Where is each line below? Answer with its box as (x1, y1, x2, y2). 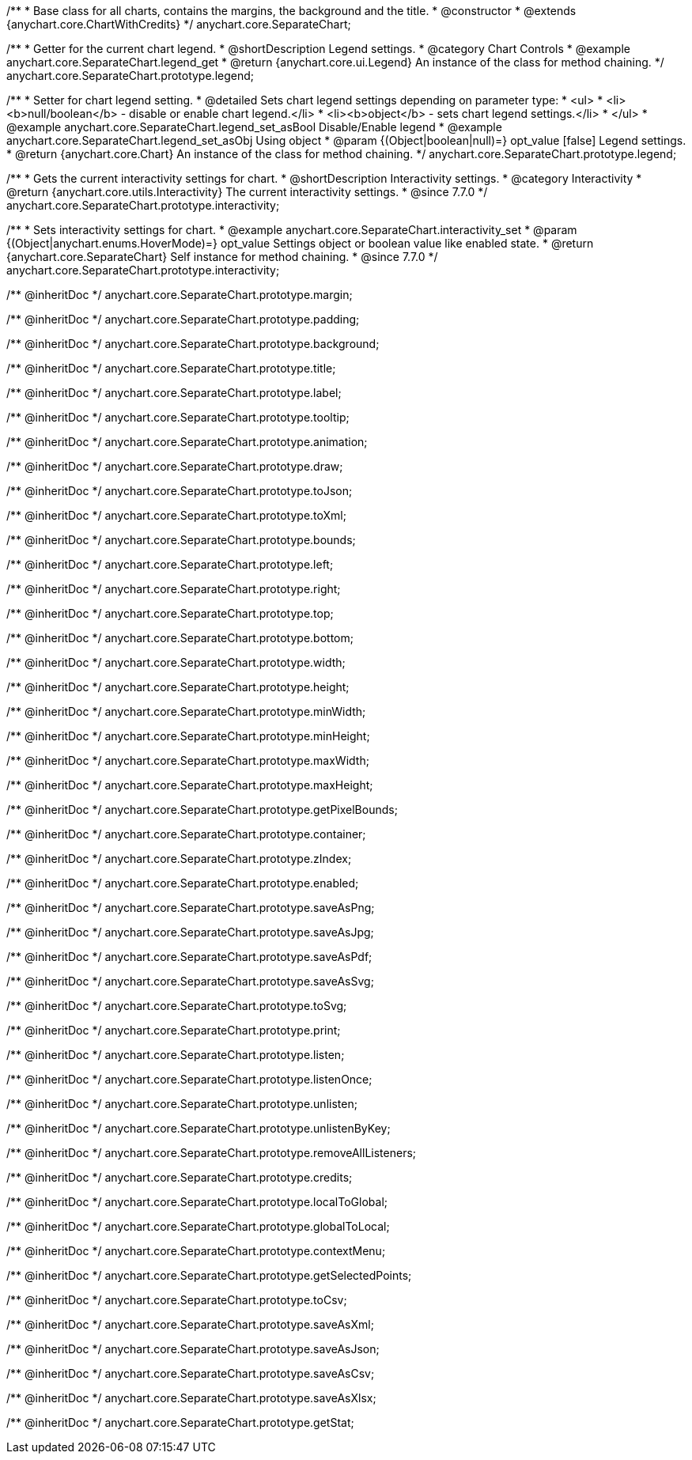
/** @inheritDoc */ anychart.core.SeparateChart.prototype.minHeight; (6, 729, 370, 743)
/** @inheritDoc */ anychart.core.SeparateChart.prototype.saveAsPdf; (6, 950, 372, 963)
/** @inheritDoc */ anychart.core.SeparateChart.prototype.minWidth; (6, 705, 366, 718)
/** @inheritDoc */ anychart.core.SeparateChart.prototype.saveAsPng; (6, 901, 375, 914)
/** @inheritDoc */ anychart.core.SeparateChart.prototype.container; (6, 827, 366, 841)
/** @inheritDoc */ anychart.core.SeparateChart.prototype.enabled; (6, 876, 359, 890)
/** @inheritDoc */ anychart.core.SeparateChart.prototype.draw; (6, 460, 343, 473)
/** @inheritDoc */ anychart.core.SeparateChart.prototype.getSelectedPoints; (6, 1269, 412, 1282)
